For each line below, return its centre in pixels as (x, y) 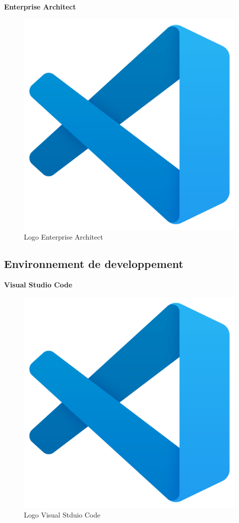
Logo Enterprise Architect (63, 237)
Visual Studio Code (38, 284)
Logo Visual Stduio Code (62, 515)
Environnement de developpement (94, 264)
